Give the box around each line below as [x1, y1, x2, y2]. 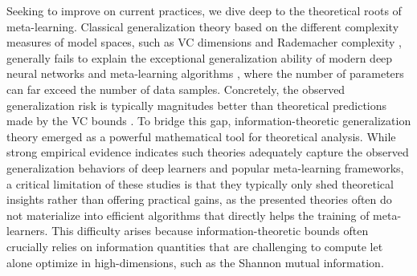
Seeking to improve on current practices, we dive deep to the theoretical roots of [6, 2, 402, 18]
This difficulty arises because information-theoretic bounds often [51, 222, 369, 239]
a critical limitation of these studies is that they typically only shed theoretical [6, 175, 394, 192]
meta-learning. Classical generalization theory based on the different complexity [6, 18, 399, 34]
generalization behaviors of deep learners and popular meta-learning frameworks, [6, 159, 404, 176]
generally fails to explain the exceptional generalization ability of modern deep [6, 49, 393, 66]
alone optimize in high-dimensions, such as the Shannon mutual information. [6, 254, 384, 270]
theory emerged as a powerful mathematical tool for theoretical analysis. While [6, 128, 396, 144]
